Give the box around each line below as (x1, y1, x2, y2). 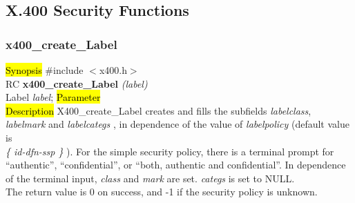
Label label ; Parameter (6, 90, 101, 104)
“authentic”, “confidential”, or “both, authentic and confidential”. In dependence (6, 157, 346, 172)
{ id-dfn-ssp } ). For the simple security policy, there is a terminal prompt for (6, 144, 334, 158)
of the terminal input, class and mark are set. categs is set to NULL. (6, 171, 295, 185)
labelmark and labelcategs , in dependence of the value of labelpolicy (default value (6, 117, 349, 131)
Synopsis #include (6, 63, 84, 77)
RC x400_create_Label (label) (6, 76, 148, 90)
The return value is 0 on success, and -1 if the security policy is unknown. (6, 184, 318, 199)
